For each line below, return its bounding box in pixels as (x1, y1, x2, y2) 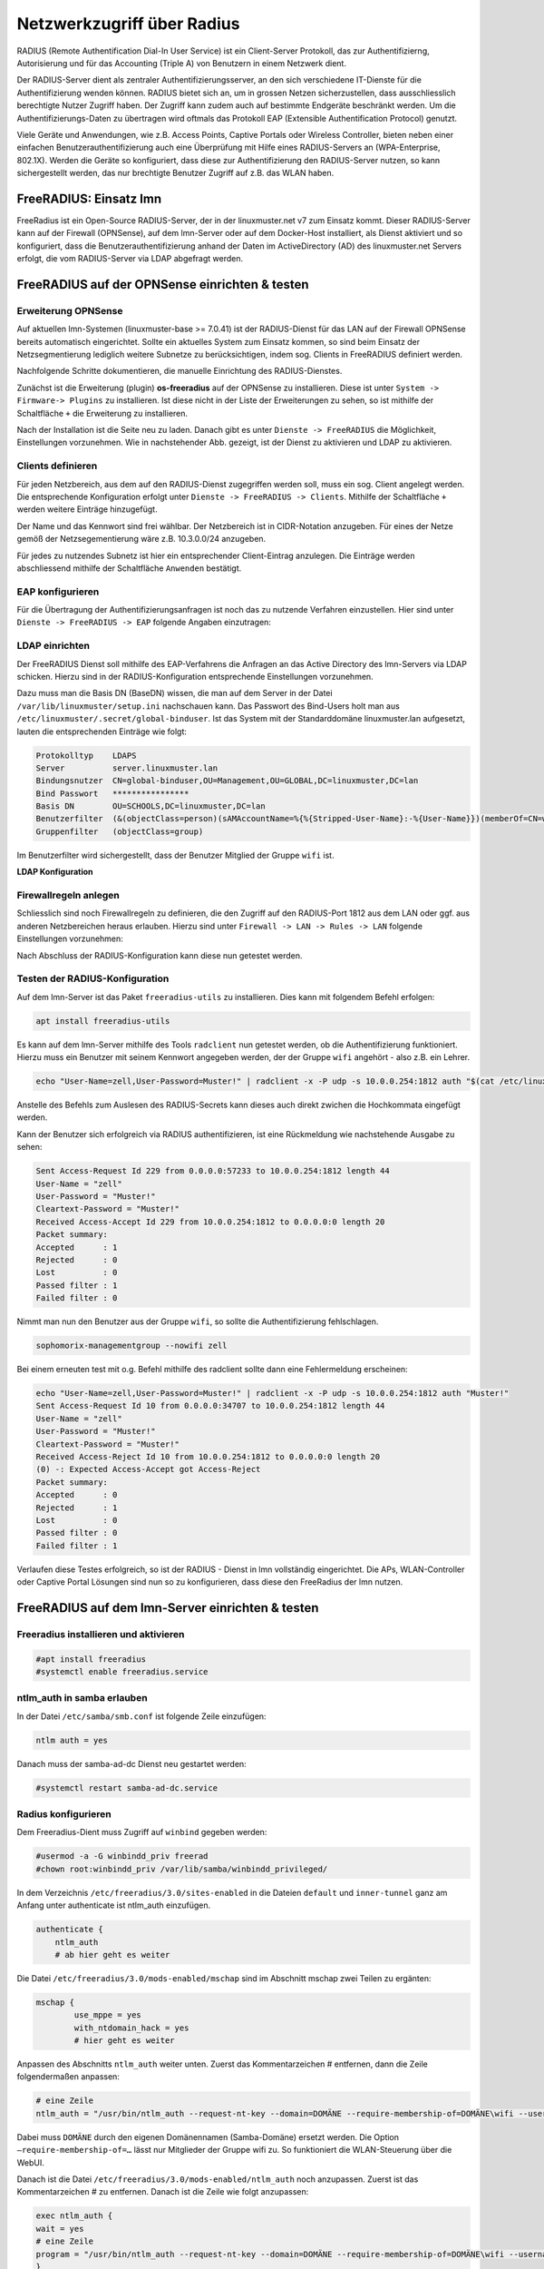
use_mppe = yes (73, 2010, 142, 2020)
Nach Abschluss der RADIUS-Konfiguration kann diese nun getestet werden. (16, 949, 303, 961)
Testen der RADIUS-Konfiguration (16, 972, 170, 985)
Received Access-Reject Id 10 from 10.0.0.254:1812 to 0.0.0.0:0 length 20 (35, 1451, 381, 1461)
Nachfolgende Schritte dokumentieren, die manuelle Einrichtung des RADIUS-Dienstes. (16, 366, 343, 377)
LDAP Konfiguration (16, 867, 93, 878)
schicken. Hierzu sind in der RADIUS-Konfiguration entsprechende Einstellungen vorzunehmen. (16, 671, 374, 682)
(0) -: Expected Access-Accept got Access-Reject (35, 1464, 261, 1475)
